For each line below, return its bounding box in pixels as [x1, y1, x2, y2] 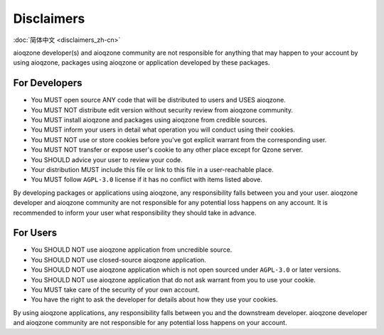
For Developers [13, 77, 82, 89]
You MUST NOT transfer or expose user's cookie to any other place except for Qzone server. [31, 146, 304, 154]
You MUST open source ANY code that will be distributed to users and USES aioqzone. [31, 96, 286, 105]
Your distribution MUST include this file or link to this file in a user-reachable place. [31, 165, 274, 174]
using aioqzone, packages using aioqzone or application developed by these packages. [13, 58, 270, 67]
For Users [13, 227, 58, 239]
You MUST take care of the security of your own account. [31, 285, 201, 294]
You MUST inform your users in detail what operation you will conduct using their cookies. [31, 125, 295, 134]
